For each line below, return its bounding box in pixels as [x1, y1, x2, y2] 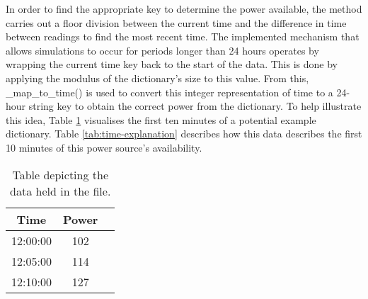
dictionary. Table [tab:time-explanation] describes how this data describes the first [6, 126, 362, 141]
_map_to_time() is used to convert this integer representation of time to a [6, 84, 333, 99]
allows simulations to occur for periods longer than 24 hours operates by [6, 43, 319, 57]
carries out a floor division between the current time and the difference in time [6, 15, 347, 30]
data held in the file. [10, 182, 111, 199]
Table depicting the [12, 166, 109, 183]
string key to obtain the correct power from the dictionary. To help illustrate [28, 98, 362, 113]
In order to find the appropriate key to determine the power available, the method [6, 1, 362, 16]
